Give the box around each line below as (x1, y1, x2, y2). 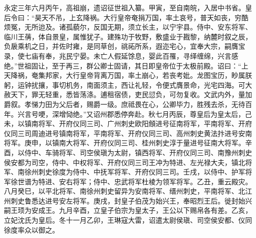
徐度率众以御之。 (4, 224, 59, 235)
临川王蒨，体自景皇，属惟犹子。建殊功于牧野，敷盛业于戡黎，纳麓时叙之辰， (4, 31, 252, 41)
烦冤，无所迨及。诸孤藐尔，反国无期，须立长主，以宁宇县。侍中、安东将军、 (4, 22, 252, 32)
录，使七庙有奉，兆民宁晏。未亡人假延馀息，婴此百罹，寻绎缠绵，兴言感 (4, 50, 238, 61)
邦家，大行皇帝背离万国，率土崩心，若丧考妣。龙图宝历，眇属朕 (45, 70, 252, 80)
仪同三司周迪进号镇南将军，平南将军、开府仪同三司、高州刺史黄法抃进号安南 (4, 128, 252, 138)
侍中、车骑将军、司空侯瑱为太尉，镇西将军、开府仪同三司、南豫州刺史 (24, 147, 252, 157)
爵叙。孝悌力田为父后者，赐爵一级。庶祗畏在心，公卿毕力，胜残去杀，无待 (4, 99, 245, 109)
